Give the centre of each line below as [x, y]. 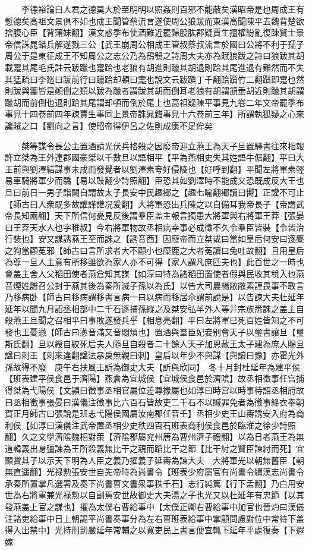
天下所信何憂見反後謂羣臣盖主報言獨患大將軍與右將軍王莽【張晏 [179, 215]
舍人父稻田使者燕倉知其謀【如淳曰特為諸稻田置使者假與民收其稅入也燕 [167, 274]
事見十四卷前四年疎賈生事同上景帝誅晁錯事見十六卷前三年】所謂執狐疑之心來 [154, 114]
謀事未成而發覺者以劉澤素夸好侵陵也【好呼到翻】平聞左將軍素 [175, 169]
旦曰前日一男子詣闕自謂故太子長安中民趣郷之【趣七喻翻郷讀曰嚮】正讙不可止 [154, 192]
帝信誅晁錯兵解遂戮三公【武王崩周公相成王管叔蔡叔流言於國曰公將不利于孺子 [154, 44]
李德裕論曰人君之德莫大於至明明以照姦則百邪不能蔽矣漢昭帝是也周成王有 [163, 9]
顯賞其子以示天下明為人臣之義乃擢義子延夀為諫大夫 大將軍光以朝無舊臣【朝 [154, 460]
